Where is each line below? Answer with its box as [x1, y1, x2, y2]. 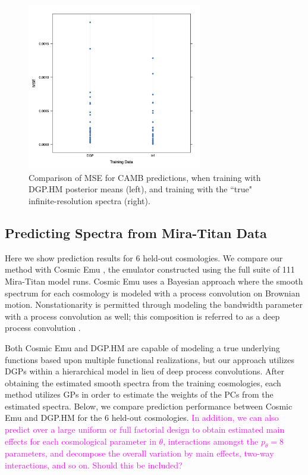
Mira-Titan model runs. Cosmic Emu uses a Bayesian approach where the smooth [5, 274, 303, 287]
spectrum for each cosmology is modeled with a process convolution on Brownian [5, 286, 300, 299]
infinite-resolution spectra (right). [29, 194, 150, 207]
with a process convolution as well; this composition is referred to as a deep [5, 310, 280, 322]
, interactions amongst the [163, 435, 259, 447]
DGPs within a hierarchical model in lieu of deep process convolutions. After [5, 365, 284, 377]
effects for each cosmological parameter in [5, 435, 156, 447]
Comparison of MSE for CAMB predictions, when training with [29, 171, 261, 183]
